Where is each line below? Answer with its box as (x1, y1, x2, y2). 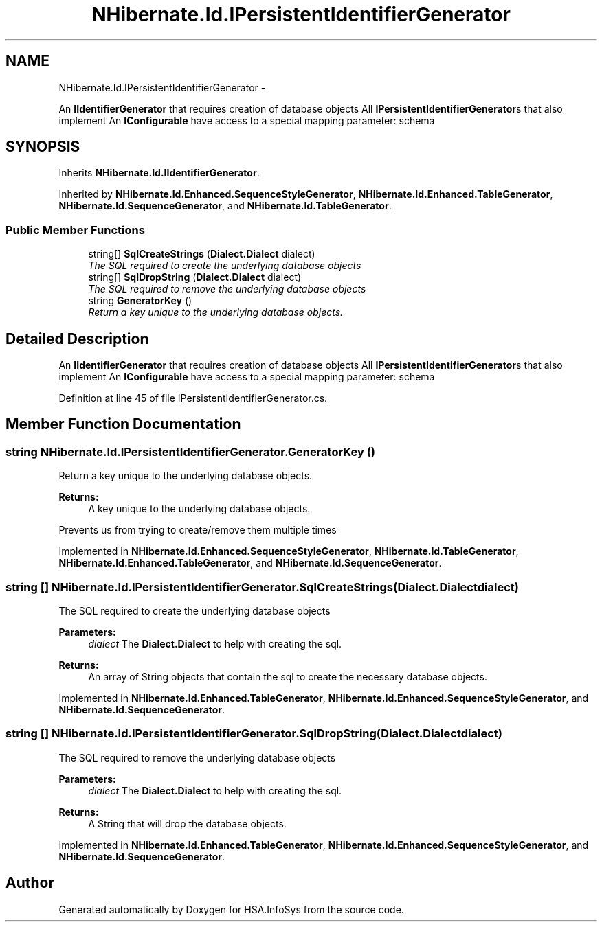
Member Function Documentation (5, 415, 241, 433)
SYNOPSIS (5, 138, 80, 156)
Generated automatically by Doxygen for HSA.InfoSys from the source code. (58, 903, 404, 915)
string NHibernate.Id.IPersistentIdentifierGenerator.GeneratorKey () (5, 444, 375, 459)
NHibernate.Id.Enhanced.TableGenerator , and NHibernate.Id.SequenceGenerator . (58, 557, 442, 569)
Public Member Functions (5, 222, 145, 237)
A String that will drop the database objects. (88, 817, 287, 829)
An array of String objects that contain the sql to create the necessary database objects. (88, 671, 487, 683)
